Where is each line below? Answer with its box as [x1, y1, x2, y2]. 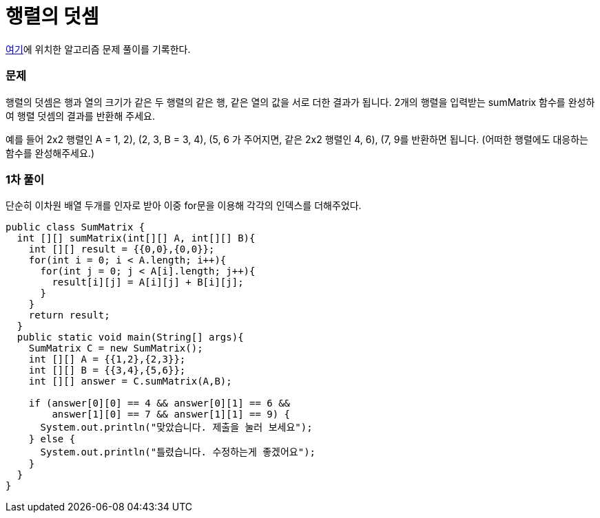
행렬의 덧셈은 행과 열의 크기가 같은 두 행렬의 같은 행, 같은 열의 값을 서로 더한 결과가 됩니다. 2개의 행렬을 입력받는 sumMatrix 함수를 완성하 [6, 96, 595, 108]
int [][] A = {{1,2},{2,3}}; [28, 354, 186, 365]
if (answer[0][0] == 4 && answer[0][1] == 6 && [28, 398, 291, 409]
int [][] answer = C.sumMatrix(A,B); [28, 376, 232, 387]
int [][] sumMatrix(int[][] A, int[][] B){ [17, 233, 256, 244]
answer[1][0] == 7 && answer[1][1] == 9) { [52, 409, 291, 420]
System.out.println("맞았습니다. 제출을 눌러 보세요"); [40, 422, 313, 433]
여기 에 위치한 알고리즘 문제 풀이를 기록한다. [6, 43, 191, 55]
